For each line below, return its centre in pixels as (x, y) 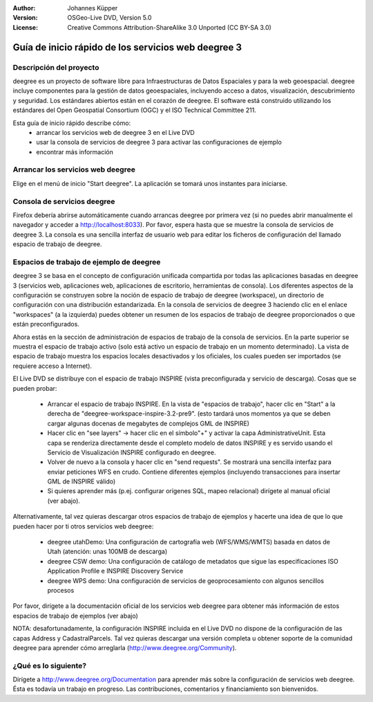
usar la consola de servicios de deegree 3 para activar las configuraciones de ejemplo (159, 142)
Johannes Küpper (93, 8)
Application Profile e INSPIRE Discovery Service (115, 571)
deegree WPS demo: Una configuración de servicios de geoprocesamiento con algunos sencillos (186, 580)
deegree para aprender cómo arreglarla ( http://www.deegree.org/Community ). (125, 647)
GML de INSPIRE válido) (82, 481)
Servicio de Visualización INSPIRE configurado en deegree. (132, 452)
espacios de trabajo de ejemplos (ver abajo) (75, 616)
